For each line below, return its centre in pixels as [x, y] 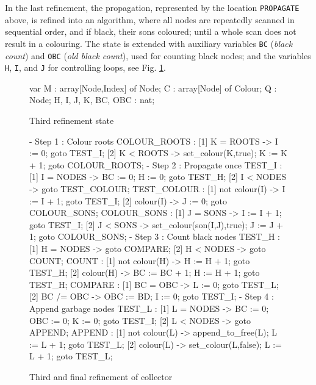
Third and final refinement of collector [101, 376]
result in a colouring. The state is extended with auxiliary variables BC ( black [149, 43]
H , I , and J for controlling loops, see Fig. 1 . [85, 67]
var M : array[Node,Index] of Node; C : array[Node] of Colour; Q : [153, 88]
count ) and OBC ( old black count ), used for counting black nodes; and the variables [158, 55]
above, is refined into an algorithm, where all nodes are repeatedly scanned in [150, 19]
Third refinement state [72, 120]
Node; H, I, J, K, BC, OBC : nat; [92, 100]
